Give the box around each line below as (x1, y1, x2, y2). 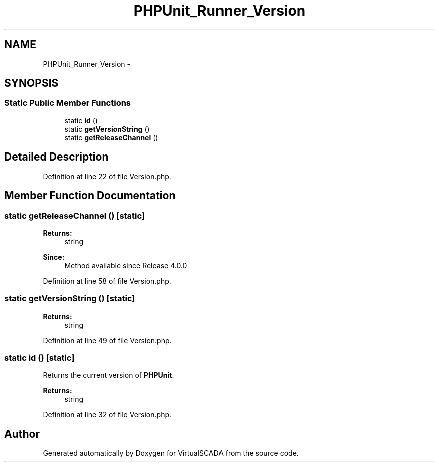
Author (4, 427, 40, 440)
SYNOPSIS (4, 77, 59, 90)
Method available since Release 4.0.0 (64, 261, 187, 270)
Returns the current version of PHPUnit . (43, 371, 174, 380)
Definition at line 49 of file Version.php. (43, 336, 172, 345)
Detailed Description (4, 150, 109, 164)
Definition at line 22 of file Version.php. (43, 172, 171, 181)
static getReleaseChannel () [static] (4, 210, 145, 221)
